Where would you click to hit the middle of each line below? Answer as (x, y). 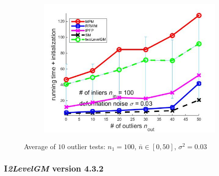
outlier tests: (86, 146)
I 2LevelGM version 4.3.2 (54, 168)
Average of (40, 146)
